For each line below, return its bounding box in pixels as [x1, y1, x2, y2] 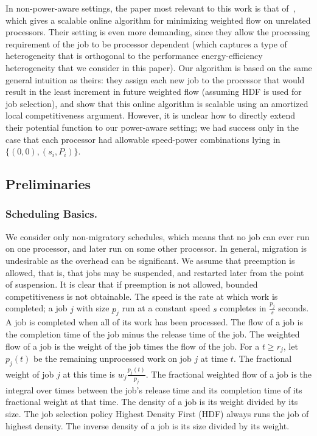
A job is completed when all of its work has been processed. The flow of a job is [5, 316, 303, 328]
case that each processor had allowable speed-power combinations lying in [5, 133, 280, 145]
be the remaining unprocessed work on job [33, 351, 192, 364]
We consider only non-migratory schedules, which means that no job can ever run [5, 230, 310, 243]
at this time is [63, 367, 116, 380]
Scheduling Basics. [5, 206, 98, 221]
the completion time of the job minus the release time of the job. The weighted [5, 327, 300, 340]
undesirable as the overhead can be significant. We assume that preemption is [5, 254, 295, 266]
